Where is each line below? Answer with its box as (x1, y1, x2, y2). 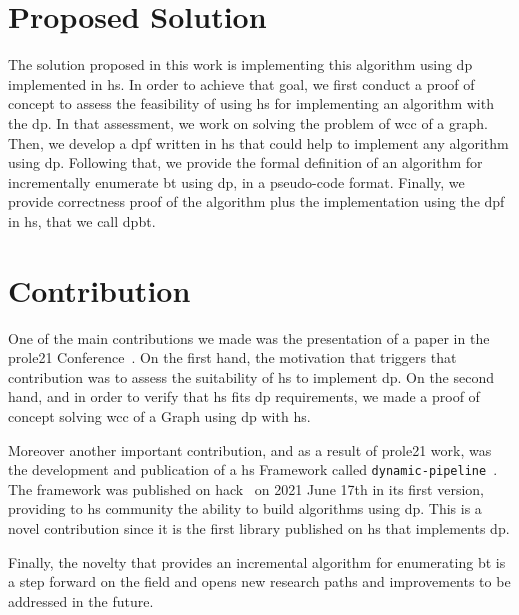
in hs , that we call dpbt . (8, 210, 156, 231)
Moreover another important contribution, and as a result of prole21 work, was (8, 439, 492, 460)
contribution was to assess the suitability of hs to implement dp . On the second (8, 366, 494, 387)
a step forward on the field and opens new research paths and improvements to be (8, 571, 511, 592)
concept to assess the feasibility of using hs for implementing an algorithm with (8, 93, 494, 114)
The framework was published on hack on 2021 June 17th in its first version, (8, 478, 484, 499)
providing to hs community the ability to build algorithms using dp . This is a (8, 498, 482, 519)
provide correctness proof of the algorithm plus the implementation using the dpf (8, 191, 505, 212)
